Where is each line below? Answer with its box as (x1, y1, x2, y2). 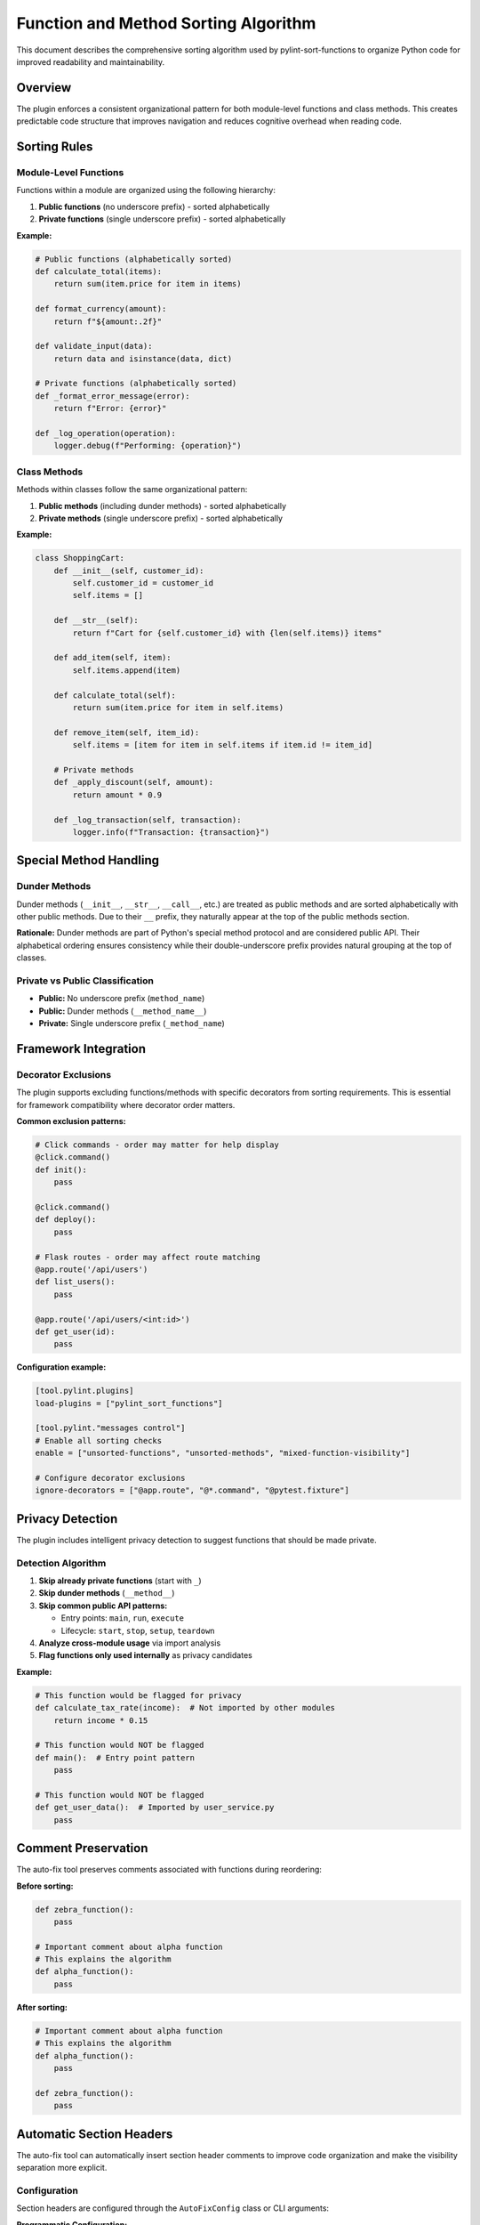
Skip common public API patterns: (38, 1600, 168, 1611)
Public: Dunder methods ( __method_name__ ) (38, 1006, 207, 1016)
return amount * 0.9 (72, 789, 163, 800)
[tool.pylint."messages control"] (35, 1423, 186, 1433)
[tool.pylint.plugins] (35, 1386, 134, 1396)
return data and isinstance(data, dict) (53, 353, 233, 364)
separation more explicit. (16, 2163, 108, 2173)
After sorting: (16, 2002, 68, 2012)
